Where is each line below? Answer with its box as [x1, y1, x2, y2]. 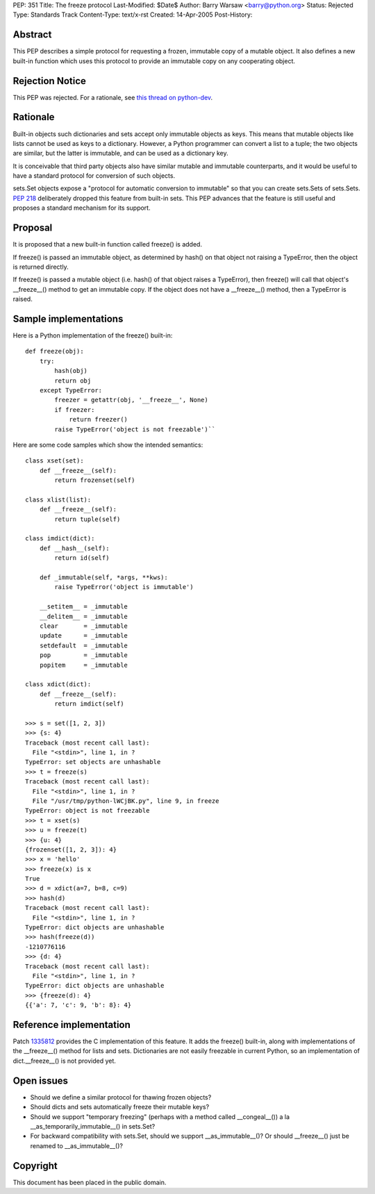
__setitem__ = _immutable [39, 603, 128, 611]
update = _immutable [39, 632, 128, 640]
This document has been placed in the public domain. [12, 1178, 167, 1186]
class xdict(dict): [25, 681, 92, 688]
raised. [12, 295, 33, 304]
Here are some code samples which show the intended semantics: [12, 440, 203, 449]
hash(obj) [54, 367, 88, 375]
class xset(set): [25, 457, 84, 465]
